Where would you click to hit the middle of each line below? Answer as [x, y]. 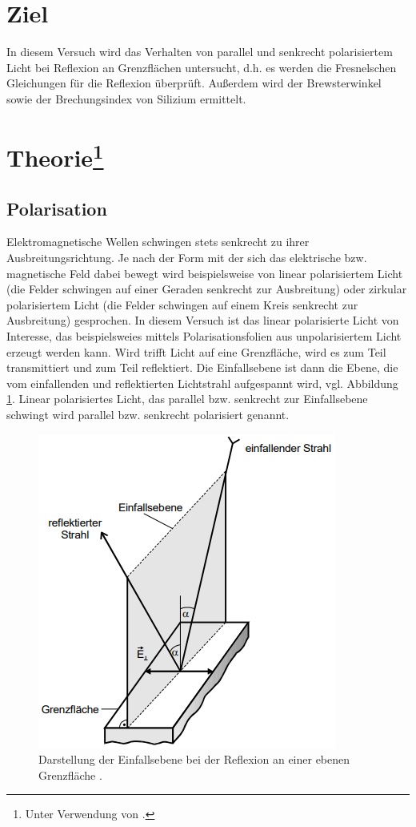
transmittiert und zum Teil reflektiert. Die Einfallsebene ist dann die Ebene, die [202, 367]
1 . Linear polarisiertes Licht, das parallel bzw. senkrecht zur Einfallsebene [187, 399]
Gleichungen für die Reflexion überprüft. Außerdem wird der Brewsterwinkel [194, 83]
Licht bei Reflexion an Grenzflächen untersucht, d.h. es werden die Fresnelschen [202, 67]
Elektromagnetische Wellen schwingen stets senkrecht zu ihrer [158, 242]
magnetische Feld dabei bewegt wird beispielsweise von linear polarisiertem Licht [205, 273]
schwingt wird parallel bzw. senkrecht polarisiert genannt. [148, 414]
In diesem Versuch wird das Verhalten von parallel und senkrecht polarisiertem [200, 52]
